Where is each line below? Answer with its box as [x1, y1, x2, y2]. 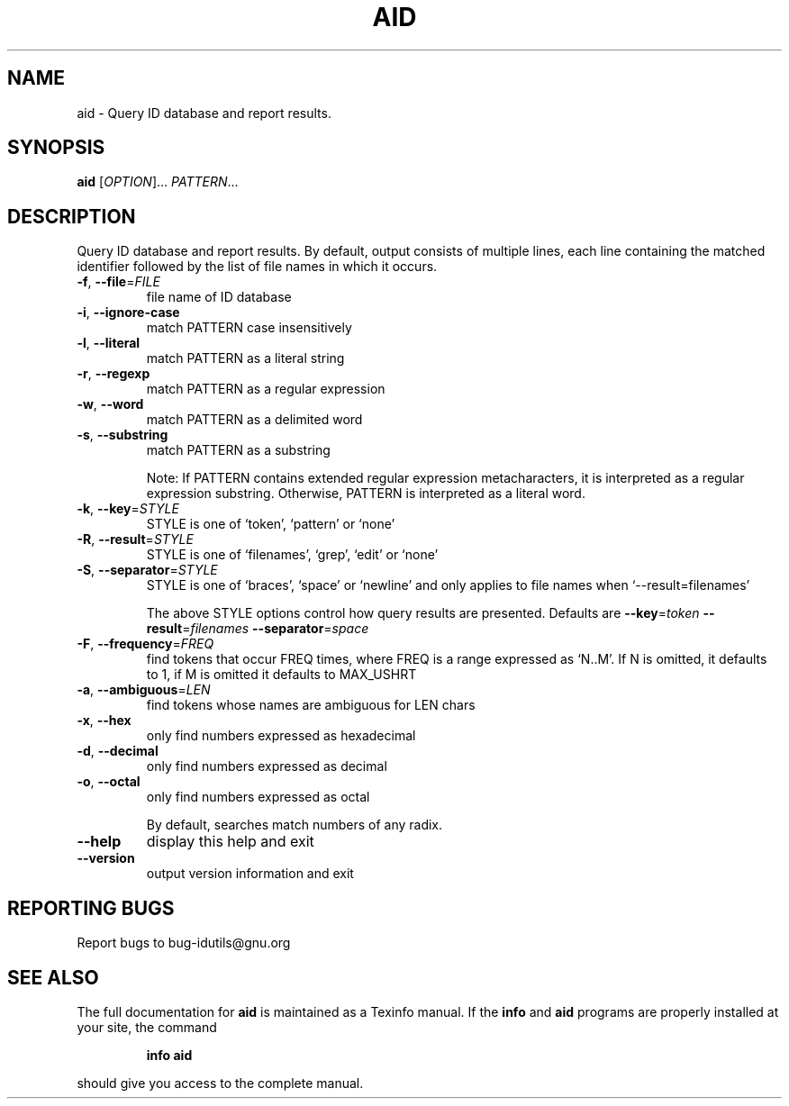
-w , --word [77, 396, 144, 412]
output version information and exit [146, 866, 354, 882]
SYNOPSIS [7, 136, 105, 159]
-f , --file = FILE [77, 274, 160, 290]
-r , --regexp [77, 366, 150, 382]
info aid [146, 1047, 193, 1063]
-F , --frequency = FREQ [77, 636, 214, 652]
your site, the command [77, 1019, 217, 1035]
